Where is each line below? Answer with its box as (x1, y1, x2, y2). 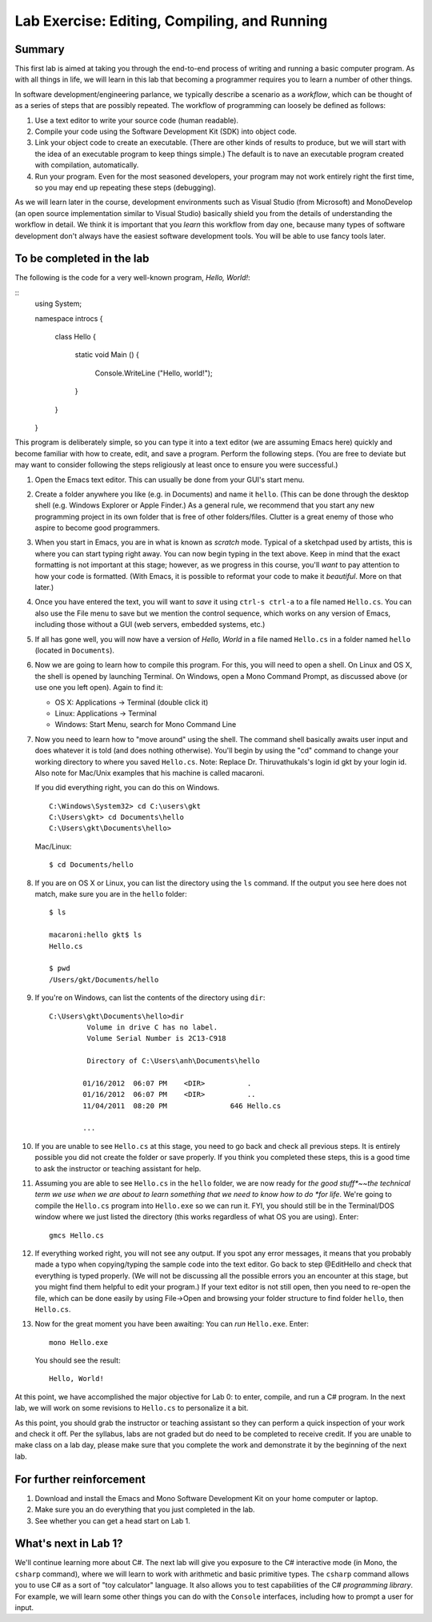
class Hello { (54, 332, 96, 341)
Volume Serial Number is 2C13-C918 (86, 1034, 227, 1043)
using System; (34, 299, 82, 308)
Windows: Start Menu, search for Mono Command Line (54, 720, 237, 729)
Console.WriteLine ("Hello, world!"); (94, 368, 213, 378)
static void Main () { (74, 350, 139, 359)
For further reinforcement (14, 1472, 146, 1486)
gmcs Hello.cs (49, 1231, 104, 1240)
